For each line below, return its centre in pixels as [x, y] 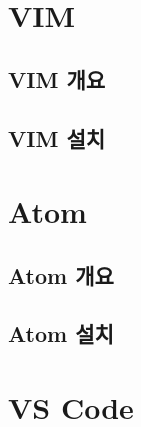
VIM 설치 [57, 137]
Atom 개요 [61, 274]
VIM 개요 [57, 78]
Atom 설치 [61, 333]
